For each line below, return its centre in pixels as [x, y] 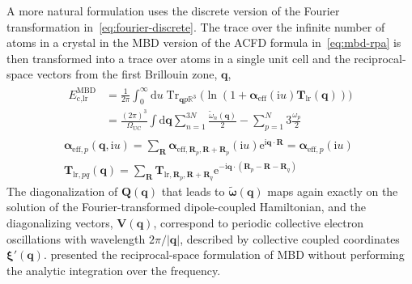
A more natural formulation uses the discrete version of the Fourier [173, 11]
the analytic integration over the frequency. [114, 270]
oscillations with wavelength [76, 238]
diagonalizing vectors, [60, 223]
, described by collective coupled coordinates [290, 238]
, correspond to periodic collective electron [258, 223]
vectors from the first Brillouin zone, [127, 74]
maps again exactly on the [333, 191]
